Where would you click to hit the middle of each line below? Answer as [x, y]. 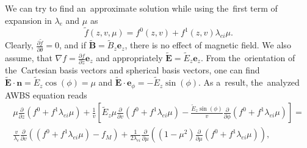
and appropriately [129, 58]
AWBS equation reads [46, 94]
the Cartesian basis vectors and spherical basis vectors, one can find [132, 70]
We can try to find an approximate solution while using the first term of [141, 8]
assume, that [29, 58]
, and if [73, 45]
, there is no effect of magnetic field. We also [208, 45]
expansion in [28, 20]
